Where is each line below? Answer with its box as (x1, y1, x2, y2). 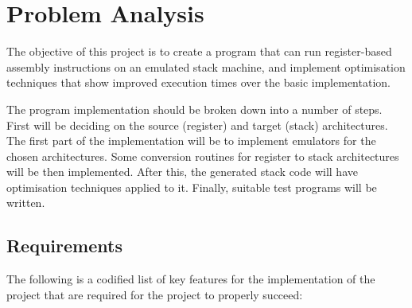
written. (6, 194, 45, 211)
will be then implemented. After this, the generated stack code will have (6, 163, 358, 180)
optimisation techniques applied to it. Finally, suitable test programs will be (6, 178, 377, 195)
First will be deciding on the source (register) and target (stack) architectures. (6, 116, 388, 133)
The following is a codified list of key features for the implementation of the (6, 271, 375, 287)
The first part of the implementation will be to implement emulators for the (6, 132, 376, 149)
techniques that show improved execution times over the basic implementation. (6, 74, 391, 91)
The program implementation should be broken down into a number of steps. (6, 100, 383, 117)
